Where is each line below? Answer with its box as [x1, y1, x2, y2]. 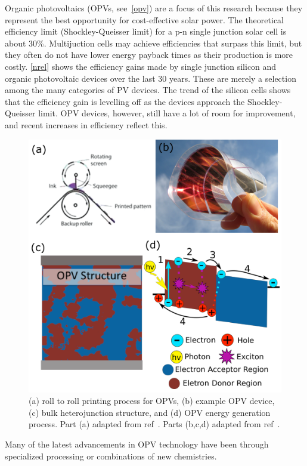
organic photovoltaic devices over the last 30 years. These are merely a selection [5, 72, 296, 84]
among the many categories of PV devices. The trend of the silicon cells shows [5, 84, 291, 96]
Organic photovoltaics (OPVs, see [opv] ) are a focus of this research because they [5, 2, 303, 14]
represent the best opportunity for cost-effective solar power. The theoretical [5, 13, 284, 26]
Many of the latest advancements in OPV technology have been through [5, 437, 269, 450]
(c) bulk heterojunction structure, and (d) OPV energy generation [29, 406, 271, 418]
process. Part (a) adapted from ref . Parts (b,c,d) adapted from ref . [29, 418, 280, 430]
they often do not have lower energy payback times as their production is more [5, 48, 293, 61]
